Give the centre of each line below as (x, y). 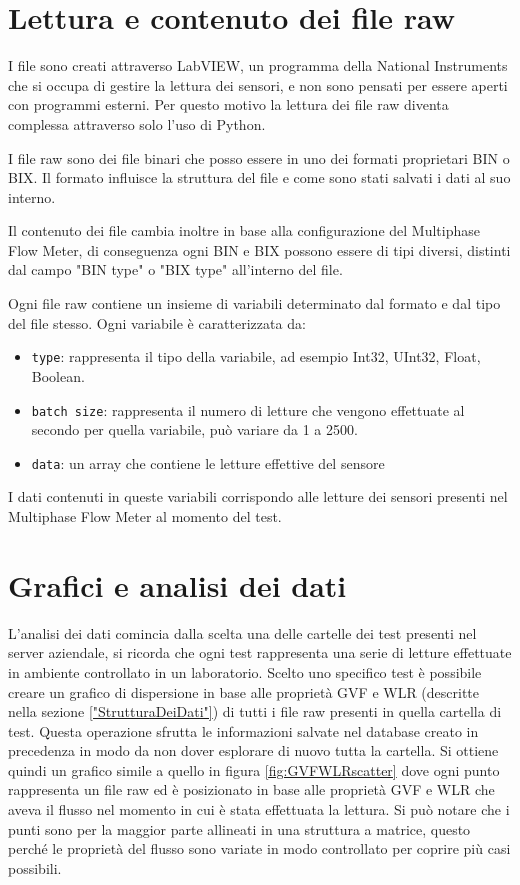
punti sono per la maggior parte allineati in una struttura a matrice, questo (239, 828)
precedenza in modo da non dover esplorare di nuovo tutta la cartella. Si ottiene (253, 750)
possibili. (35, 867)
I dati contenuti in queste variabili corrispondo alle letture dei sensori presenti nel (258, 496)
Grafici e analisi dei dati (177, 584)
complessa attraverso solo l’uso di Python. (137, 123)
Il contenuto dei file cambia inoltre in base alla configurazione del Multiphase (244, 230)
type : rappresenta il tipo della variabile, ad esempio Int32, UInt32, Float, (256, 356)
